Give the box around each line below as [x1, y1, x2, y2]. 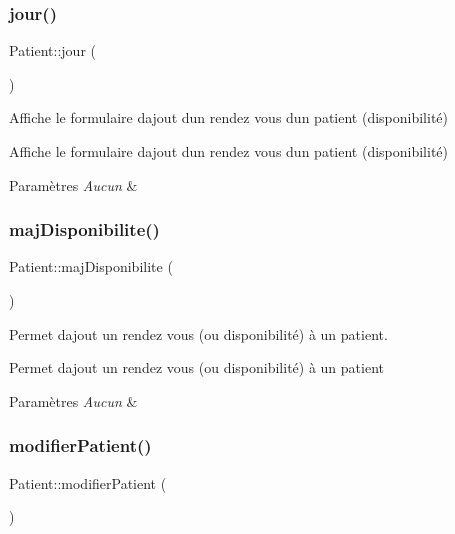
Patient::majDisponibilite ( [9, 256, 173, 277]
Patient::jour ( [9, 40, 96, 61]
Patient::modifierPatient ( [9, 472, 167, 493]
